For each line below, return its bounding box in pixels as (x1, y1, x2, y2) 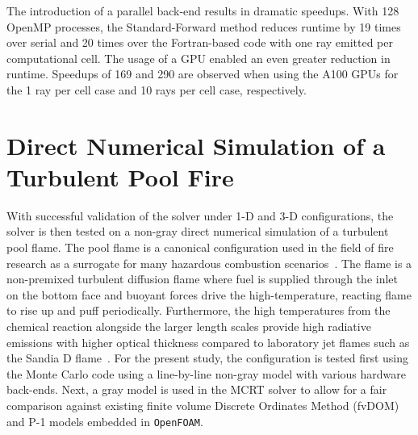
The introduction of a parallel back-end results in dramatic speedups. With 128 (6, 2, 399, 19)
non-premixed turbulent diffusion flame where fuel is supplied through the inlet (6, 270, 399, 287)
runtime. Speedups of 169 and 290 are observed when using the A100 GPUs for (6, 65, 399, 82)
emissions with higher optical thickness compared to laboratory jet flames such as (6, 333, 410, 350)
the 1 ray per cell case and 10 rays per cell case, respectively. (6, 81, 307, 98)
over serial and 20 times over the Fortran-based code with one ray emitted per (6, 34, 393, 51)
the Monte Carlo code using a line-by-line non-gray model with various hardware (6, 365, 407, 382)
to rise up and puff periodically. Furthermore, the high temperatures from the (6, 302, 391, 319)
